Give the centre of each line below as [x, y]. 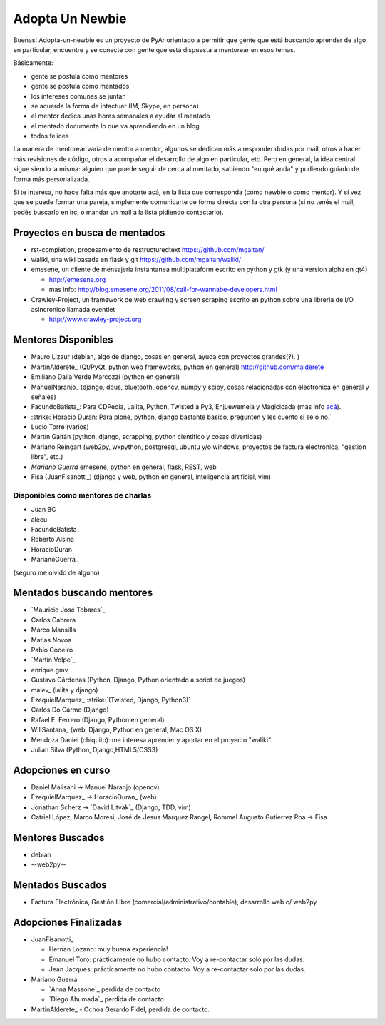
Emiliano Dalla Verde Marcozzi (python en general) [106, 377]
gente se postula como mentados [80, 86]
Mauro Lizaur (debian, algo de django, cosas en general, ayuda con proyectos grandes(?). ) [165, 357]
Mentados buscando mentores [83, 593]
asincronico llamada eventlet [73, 310]
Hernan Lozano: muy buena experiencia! [108, 949]
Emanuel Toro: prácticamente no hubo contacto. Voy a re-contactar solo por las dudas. [177, 959]
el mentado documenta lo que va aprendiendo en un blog [115, 126]
